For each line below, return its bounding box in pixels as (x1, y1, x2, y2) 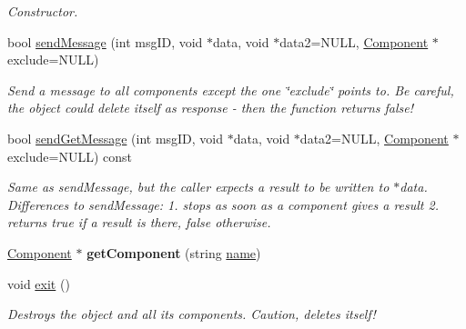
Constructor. (7, 2, 78, 20)
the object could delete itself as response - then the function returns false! (7, 98, 414, 117)
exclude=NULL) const (7, 146, 132, 165)
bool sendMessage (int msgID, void (7, 32, 203, 51)
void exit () (7, 274, 70, 293)
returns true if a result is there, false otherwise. (7, 213, 271, 232)
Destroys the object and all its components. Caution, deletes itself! (7, 304, 376, 324)
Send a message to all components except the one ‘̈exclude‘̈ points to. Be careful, (7, 80, 454, 99)
